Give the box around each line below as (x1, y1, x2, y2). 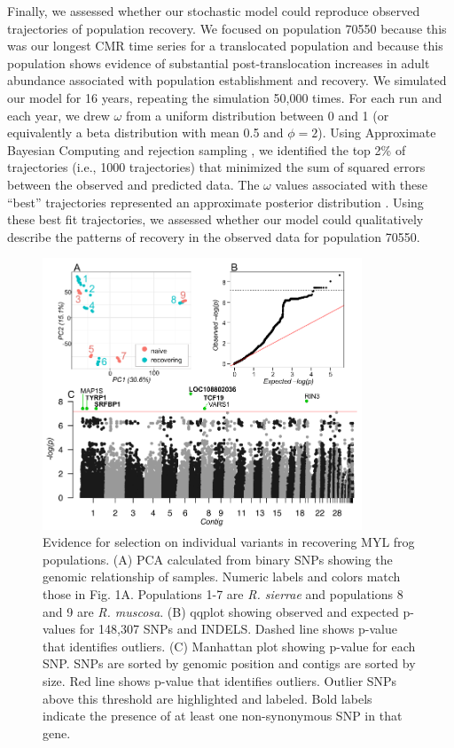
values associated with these (275, 175, 427, 193)
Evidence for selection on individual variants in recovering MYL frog (43, 533, 415, 551)
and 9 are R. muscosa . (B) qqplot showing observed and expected (43, 602, 399, 620)
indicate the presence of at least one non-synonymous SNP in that (43, 706, 403, 725)
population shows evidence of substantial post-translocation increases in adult (7, 53, 430, 72)
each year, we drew (7, 105, 110, 124)
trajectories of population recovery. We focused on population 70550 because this (7, 19, 447, 37)
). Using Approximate (317, 123, 436, 142)
